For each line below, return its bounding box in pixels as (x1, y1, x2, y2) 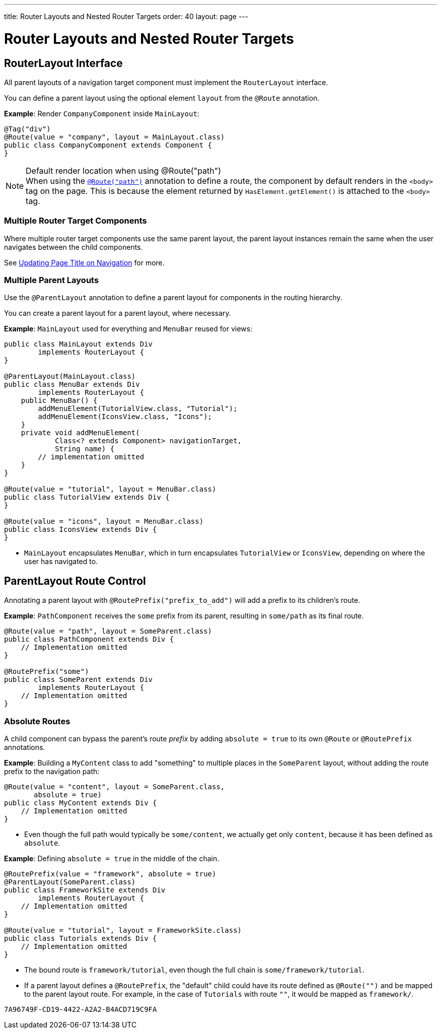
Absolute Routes (4, 716, 70, 726)
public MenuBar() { (21, 396, 98, 405)
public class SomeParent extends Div (4, 675, 153, 684)
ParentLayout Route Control (4, 574, 146, 587)
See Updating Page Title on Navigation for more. (4, 258, 165, 267)
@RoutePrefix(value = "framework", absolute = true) (4, 870, 216, 878)
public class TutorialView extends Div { (4, 493, 170, 502)
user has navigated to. (24, 557, 98, 566)
